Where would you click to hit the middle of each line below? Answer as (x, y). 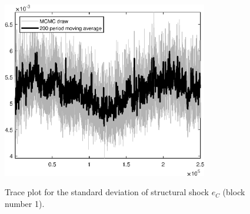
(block (234, 192)
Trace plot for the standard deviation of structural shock (107, 192)
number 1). (25, 204)
